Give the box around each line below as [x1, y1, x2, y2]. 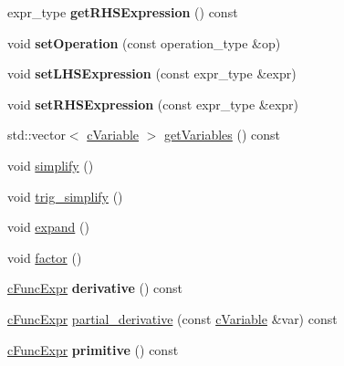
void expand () [7, 217, 89, 236]
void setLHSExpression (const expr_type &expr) [7, 64, 297, 83]
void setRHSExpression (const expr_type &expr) [7, 94, 299, 113]
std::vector [7, 125, 66, 144]
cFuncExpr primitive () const [7, 340, 179, 359]
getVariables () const [164, 125, 281, 144]
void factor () [7, 247, 82, 267]
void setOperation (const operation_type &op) [7, 33, 281, 52]
